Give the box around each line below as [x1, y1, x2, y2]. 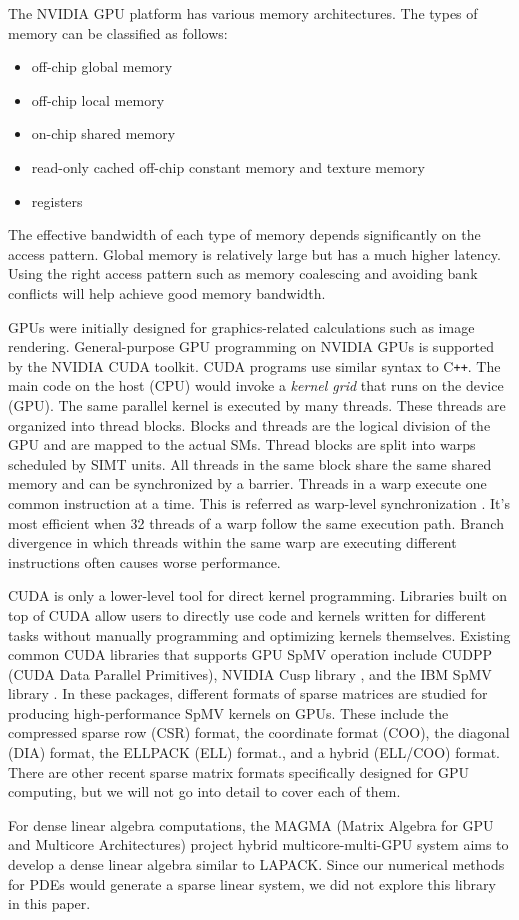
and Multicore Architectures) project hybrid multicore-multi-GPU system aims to [8, 834, 509, 855]
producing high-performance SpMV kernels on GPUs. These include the [8, 702, 449, 723]
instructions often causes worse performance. [8, 551, 281, 572]
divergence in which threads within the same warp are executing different [8, 532, 457, 553]
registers [31, 190, 83, 211]
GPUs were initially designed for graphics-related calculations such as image [8, 316, 475, 337]
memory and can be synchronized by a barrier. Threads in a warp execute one [8, 473, 487, 494]
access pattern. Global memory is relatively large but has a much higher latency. [8, 243, 501, 264]
